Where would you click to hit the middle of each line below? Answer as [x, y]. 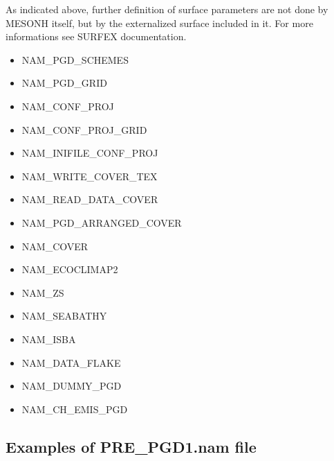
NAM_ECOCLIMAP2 [70, 269]
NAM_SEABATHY [64, 316]
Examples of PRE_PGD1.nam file [131, 446]
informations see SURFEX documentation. [96, 36]
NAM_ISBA [49, 339]
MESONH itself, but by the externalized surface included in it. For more [159, 23]
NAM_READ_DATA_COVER [90, 199]
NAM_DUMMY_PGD [72, 386]
